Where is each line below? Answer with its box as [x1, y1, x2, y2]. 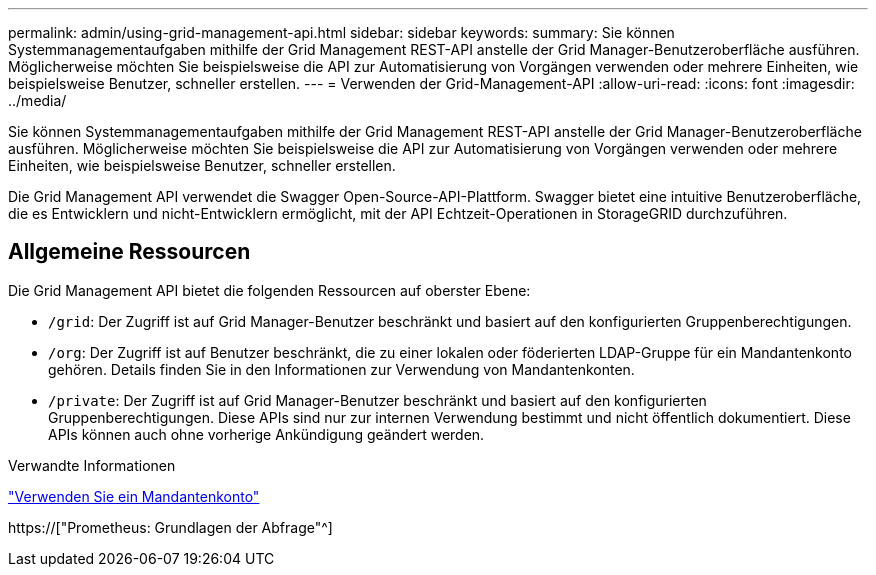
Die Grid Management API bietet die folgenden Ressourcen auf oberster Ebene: [8, 281, 531, 299]
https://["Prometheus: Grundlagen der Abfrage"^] [8, 518, 333, 536]
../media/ [8, 92, 67, 109]
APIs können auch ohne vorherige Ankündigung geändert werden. [48, 425, 485, 443]
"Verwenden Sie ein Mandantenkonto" [8, 487, 260, 505]
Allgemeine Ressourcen [8, 239, 251, 265]
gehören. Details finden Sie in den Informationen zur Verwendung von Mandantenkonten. [48, 360, 635, 378]
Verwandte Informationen [8, 456, 176, 474]
